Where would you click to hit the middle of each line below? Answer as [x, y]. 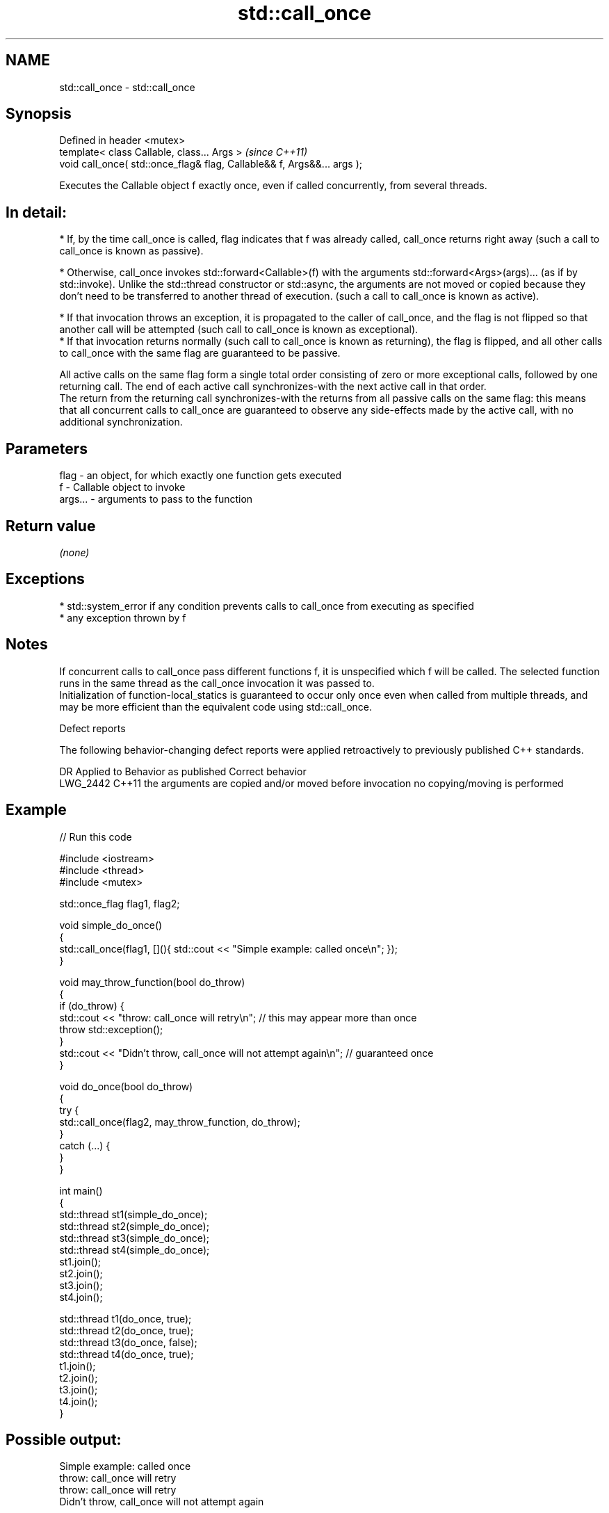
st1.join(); [80, 1261]
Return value [51, 526]
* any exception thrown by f [123, 617]
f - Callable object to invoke [122, 487]
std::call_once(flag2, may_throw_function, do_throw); [180, 1122]
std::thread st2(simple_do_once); [134, 1226]
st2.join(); [81, 1273]
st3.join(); [81, 1285]
